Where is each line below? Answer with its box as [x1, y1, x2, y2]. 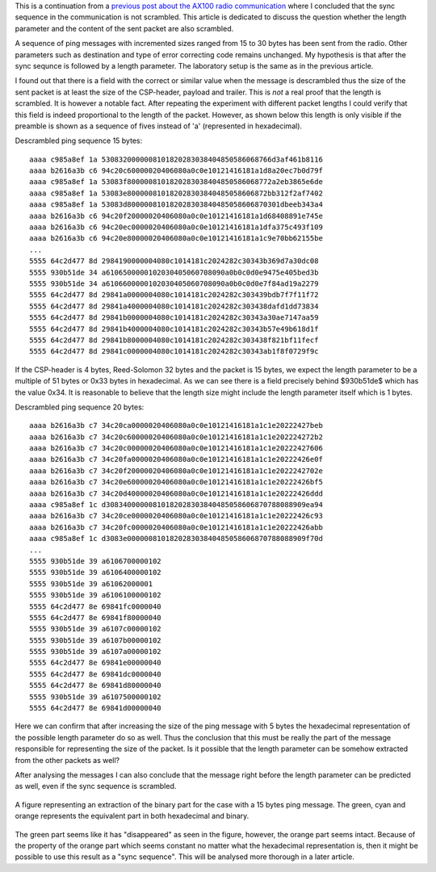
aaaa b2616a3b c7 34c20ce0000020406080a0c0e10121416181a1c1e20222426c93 [29, 511, 323, 521]
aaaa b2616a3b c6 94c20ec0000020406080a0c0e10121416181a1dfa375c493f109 [29, 223, 323, 232]
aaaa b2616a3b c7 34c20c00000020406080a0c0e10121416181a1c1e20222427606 [29, 444, 323, 453]
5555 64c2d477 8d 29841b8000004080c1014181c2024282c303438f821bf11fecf [29, 335, 319, 345]
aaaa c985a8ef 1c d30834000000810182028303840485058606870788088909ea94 [29, 501, 323, 509]
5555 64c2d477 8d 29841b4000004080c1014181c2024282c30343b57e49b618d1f [29, 324, 319, 333]
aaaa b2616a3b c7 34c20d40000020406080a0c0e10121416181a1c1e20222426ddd [29, 488, 323, 498]
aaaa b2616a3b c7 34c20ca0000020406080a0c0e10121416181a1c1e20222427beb [29, 421, 323, 430]
